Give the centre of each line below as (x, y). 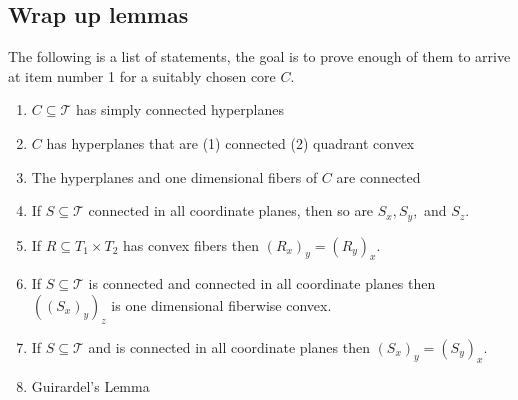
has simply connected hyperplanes (180, 109)
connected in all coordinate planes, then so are (231, 210)
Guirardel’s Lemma (90, 385)
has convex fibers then (191, 244)
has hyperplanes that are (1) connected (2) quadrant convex (230, 142)
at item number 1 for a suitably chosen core (142, 75)
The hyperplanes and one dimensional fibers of (174, 176)
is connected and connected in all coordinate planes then (262, 283)
